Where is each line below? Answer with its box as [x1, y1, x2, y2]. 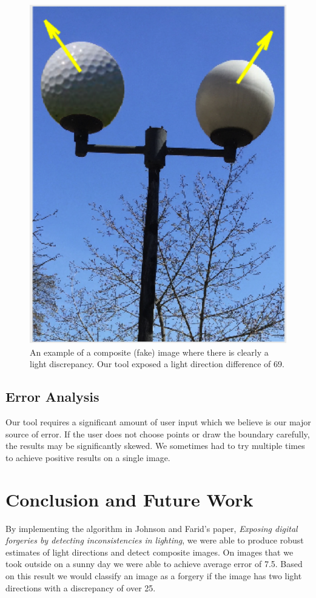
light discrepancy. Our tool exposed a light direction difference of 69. [30, 357, 284, 370]
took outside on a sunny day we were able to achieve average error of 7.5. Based [5, 557, 303, 570]
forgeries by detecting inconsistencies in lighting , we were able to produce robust [5, 534, 304, 547]
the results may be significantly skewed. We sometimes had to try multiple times [5, 439, 305, 452]
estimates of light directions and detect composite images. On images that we [5, 545, 294, 558]
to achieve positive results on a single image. [5, 451, 170, 463]
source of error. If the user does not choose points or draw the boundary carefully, [5, 427, 310, 440]
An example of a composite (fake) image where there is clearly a [30, 345, 269, 358]
